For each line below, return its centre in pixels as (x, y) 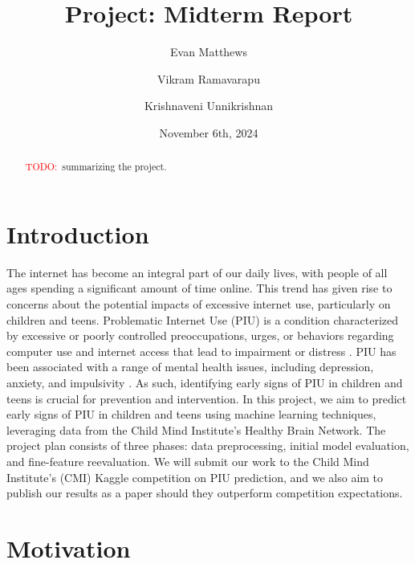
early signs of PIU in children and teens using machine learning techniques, (191, 414)
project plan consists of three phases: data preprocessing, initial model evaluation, (208, 445)
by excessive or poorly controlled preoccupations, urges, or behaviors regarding (200, 335)
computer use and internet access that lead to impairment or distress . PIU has (201, 351)
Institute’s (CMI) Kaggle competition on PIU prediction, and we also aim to (195, 477)
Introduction (78, 233)
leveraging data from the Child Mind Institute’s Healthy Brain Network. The (196, 429)
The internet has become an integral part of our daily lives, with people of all (197, 272)
